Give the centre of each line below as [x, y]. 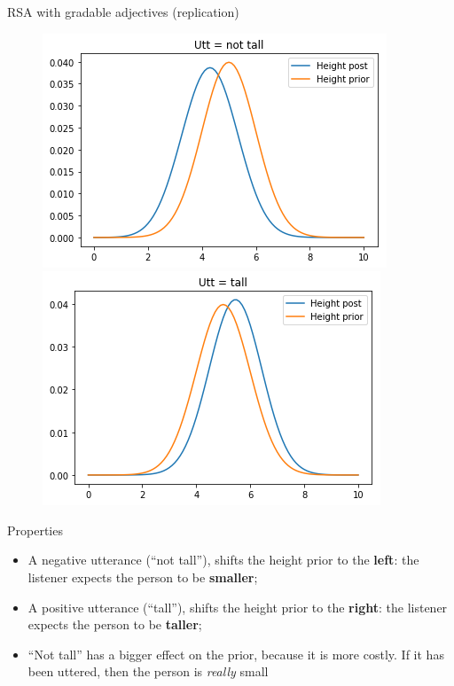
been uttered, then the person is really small [148, 671]
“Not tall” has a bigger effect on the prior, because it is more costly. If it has [236, 654]
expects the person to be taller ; [115, 624]
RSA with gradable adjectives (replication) [123, 12]
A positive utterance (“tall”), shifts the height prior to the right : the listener [238, 607]
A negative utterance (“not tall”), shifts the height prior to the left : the [223, 560]
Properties [35, 530]
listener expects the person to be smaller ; [143, 577]
